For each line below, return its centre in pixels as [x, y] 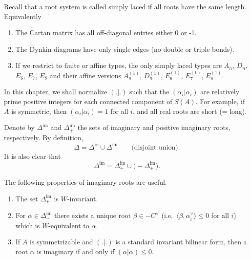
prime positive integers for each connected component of [88, 101]
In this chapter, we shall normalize [56, 92]
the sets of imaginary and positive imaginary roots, [154, 127]
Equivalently [23, 16]
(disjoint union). [156, 147]
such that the [149, 92]
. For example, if [220, 101]
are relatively [220, 92]
